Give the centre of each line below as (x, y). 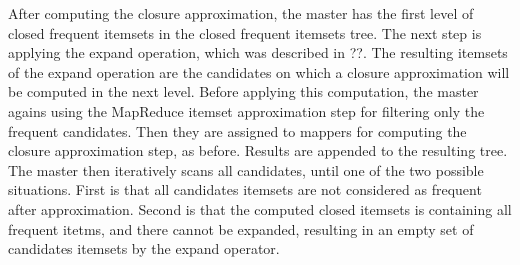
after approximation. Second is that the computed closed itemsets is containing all (260, 208)
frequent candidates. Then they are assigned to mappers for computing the (237, 130)
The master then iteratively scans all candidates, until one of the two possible (246, 169)
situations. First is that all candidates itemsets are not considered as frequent (245, 189)
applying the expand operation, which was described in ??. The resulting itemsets (258, 52)
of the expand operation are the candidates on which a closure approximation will (259, 71)
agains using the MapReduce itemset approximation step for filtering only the (246, 110)
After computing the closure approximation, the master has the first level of (241, 13)
